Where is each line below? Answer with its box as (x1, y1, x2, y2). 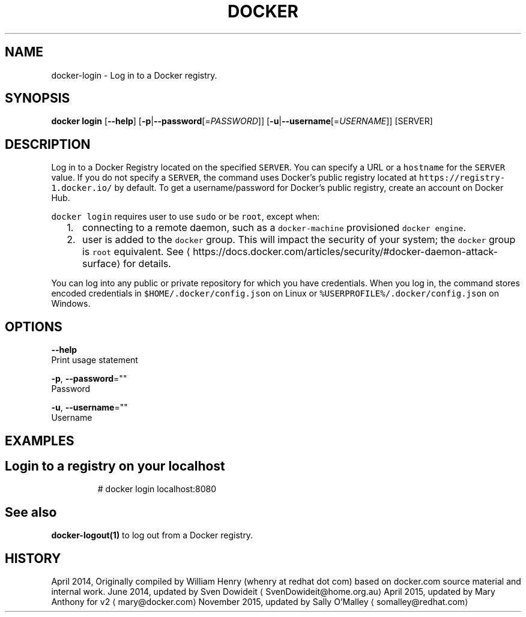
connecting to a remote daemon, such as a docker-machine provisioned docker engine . (82, 221, 467, 234)
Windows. (51, 298, 91, 309)
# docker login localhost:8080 (97, 484, 217, 495)
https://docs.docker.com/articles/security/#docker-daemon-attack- (193, 245, 498, 258)
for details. (123, 257, 171, 270)
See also (5, 504, 57, 520)
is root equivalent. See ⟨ (82, 245, 190, 258)
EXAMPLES (5, 433, 74, 448)
